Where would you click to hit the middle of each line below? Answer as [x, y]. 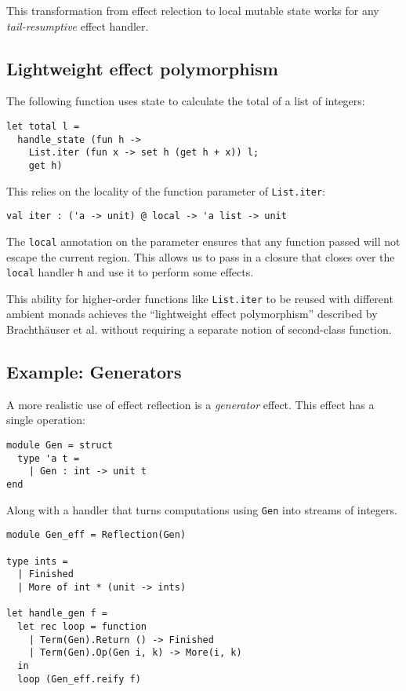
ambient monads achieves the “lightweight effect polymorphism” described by [192, 314]
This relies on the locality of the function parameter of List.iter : [166, 190]
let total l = [43, 126]
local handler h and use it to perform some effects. [130, 272]
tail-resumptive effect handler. [78, 26]
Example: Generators [94, 372]
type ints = [37, 561]
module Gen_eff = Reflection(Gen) [96, 535]
